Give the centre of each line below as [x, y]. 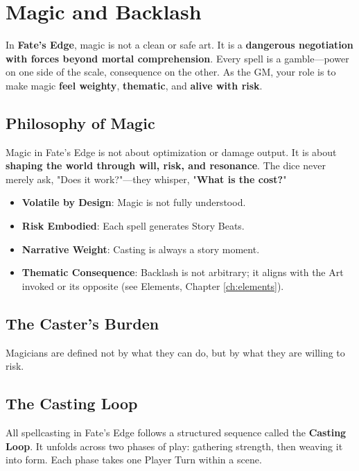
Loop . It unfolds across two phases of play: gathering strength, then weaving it [174, 446]
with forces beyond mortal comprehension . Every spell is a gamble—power [177, 58]
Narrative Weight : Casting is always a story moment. [141, 249]
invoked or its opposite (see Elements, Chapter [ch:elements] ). [153, 285]
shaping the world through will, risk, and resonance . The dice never [166, 165]
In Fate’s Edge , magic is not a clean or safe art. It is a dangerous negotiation [179, 45]
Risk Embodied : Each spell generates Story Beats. [133, 226]
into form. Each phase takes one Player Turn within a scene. [134, 460]
